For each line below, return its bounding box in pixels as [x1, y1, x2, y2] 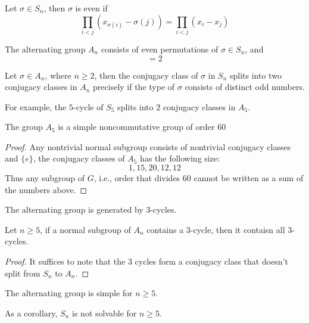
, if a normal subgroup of [40, 223, 131, 235]
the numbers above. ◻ [5, 183, 88, 195]
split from [5, 266, 40, 279]
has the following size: [140, 152, 220, 164]
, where [45, 69, 71, 81]
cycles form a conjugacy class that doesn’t [135, 255, 288, 268]
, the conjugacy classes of [33, 152, 125, 164]
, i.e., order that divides [93, 172, 180, 184]
